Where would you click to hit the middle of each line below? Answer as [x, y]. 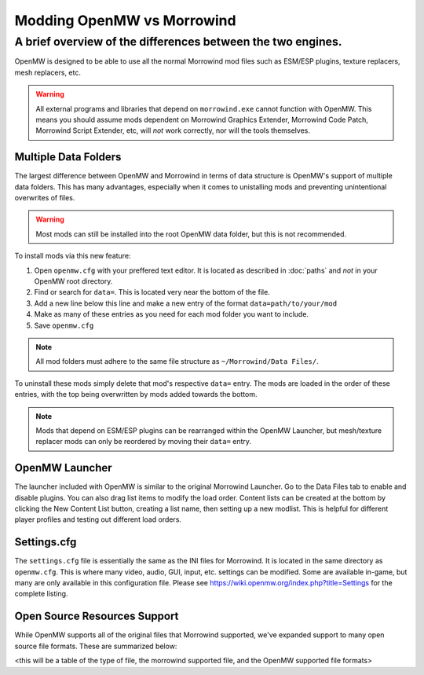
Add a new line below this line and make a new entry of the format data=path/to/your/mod [186, 303]
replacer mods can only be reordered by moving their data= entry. [143, 442]
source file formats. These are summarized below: [96, 646]
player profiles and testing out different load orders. [98, 519]
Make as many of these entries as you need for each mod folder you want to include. [172, 314]
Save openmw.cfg [64, 325]
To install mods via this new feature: [73, 256]
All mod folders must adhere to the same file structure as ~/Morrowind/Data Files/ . [177, 361]
